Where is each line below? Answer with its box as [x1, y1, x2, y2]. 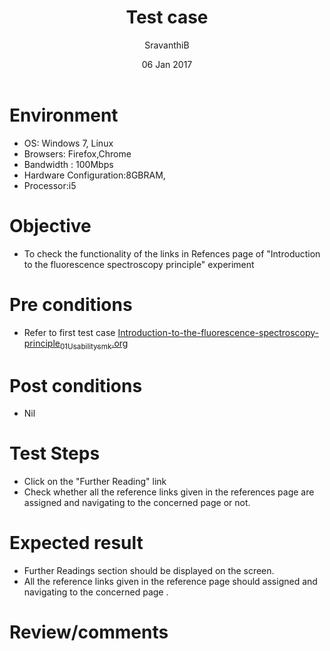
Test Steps [9, 442, 101, 465]
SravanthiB [144, 39, 190, 51]
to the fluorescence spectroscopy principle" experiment [23, 258, 255, 270]
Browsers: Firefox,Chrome [23, 147, 132, 160]
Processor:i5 [23, 179, 77, 191]
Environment [9, 104, 119, 126]
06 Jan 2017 [141, 58, 193, 70]
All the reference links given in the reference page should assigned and [23, 576, 318, 588]
